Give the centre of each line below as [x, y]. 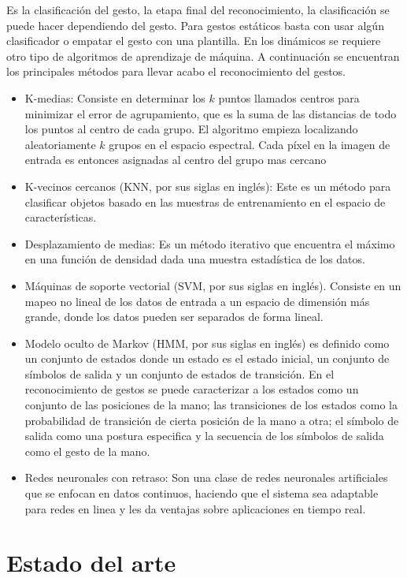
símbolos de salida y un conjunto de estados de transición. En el [179, 373]
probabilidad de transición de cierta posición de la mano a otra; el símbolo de [212, 420]
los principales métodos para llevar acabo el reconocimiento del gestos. [176, 71]
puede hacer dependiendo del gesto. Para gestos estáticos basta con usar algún [195, 25]
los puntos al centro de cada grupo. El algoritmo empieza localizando [191, 129]
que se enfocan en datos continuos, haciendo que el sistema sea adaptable [202, 493]
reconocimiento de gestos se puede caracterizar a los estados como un [192, 389]
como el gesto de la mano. [87, 451]
